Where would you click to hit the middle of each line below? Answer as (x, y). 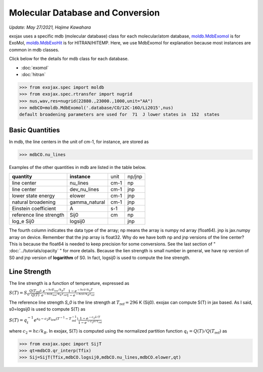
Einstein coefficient (34, 208)
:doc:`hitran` (33, 74)
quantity (22, 177)
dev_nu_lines (85, 189)
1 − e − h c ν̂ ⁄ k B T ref (80, 295)
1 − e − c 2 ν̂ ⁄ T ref (90, 322)
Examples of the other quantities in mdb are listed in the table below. (78, 167)
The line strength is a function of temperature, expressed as (69, 283)
